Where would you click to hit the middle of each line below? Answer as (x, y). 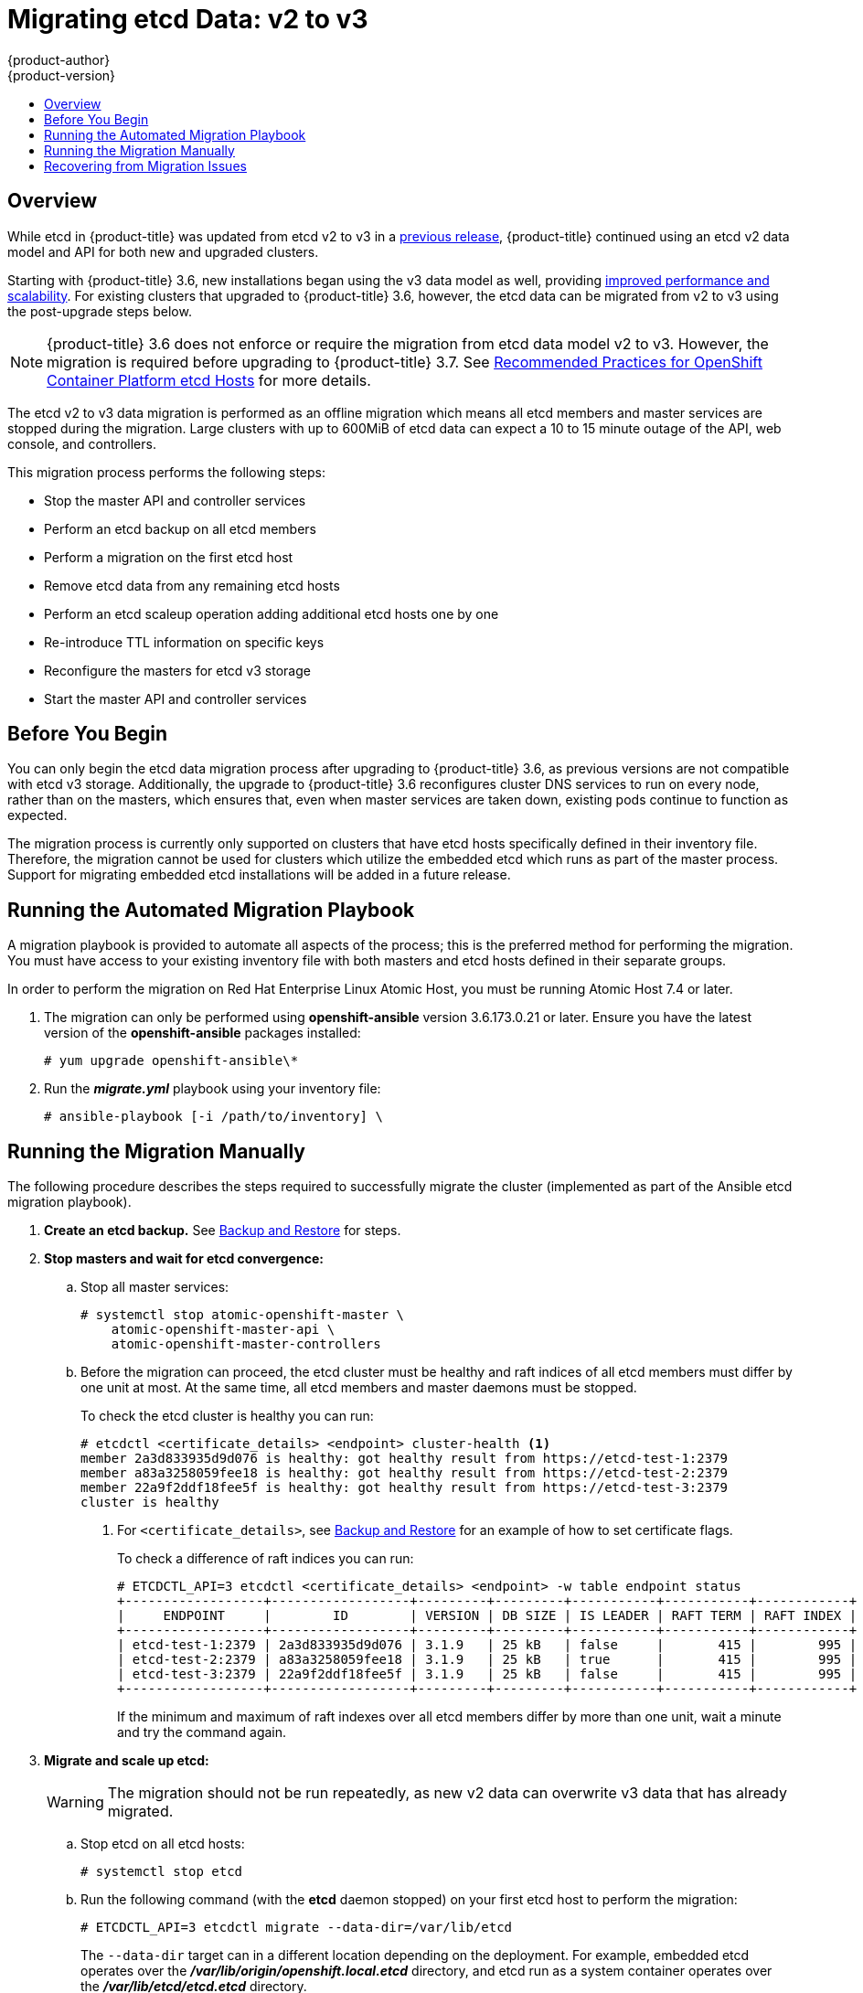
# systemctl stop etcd (162, 1872)
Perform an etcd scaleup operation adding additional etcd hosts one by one (272, 613)
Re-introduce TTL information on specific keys (184, 642)
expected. (37, 815)
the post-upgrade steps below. (100, 311)
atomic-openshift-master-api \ (223, 1330)
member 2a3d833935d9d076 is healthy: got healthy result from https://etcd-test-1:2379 (405, 1459)
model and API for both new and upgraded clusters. (163, 251)
